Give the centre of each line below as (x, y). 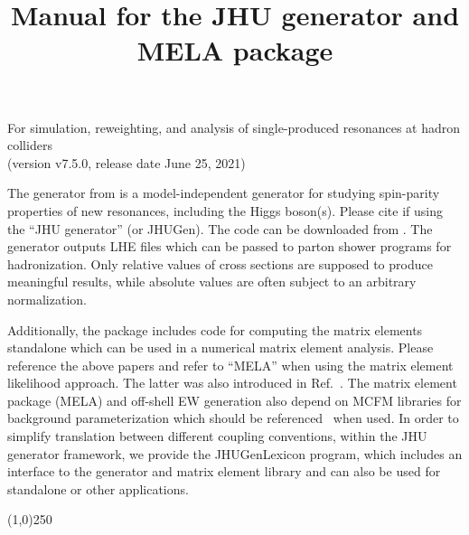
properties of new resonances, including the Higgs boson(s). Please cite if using (225, 210)
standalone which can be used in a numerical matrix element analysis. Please (220, 347)
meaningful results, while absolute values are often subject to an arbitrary (212, 282)
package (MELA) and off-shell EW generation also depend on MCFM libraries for (234, 400)
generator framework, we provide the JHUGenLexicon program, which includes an (235, 453)
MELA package (235, 50)
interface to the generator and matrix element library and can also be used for (224, 471)
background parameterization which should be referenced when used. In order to (233, 418)
